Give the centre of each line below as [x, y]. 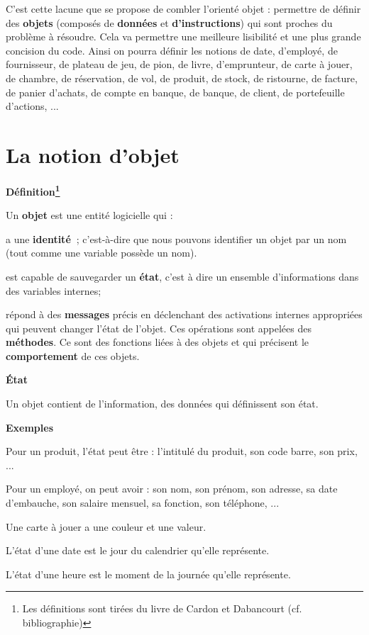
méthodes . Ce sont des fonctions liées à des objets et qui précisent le [158, 342]
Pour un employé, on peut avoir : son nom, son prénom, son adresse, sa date [172, 489]
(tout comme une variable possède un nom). [101, 253]
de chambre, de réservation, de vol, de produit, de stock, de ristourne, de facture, [182, 78]
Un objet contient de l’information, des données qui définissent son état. [162, 404]
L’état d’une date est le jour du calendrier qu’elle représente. [138, 550]
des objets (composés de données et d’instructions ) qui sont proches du [169, 22]
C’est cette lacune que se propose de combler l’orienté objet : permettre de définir [183, 9]
